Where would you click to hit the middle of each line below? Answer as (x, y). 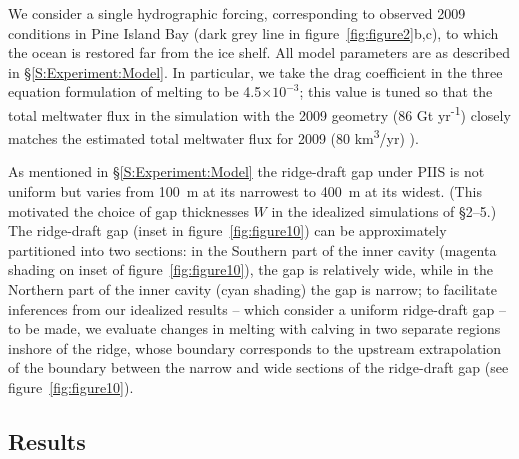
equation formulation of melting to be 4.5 (135, 91)
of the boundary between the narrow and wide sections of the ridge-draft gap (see (258, 367)
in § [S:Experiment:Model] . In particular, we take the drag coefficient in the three (255, 71)
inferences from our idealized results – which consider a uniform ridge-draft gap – (257, 308)
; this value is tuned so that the (396, 91)
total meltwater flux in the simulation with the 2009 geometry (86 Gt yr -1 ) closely (259, 113)
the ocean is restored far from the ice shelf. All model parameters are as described (259, 52)
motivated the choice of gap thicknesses (128, 210)
